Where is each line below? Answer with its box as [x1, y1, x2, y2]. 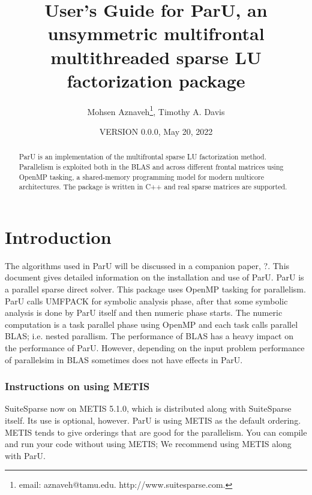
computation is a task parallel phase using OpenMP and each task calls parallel [5, 318, 298, 330]
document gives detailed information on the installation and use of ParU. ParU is [5, 271, 304, 283]
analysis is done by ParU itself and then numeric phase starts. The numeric [5, 306, 283, 319]
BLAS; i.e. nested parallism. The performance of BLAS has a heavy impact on [5, 330, 293, 342]
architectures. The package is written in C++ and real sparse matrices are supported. [19, 182, 287, 192]
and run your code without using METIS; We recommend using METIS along [5, 437, 292, 450]
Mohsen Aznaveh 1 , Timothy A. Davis [87, 103, 225, 117]
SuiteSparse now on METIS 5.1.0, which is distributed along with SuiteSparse [5, 402, 292, 415]
